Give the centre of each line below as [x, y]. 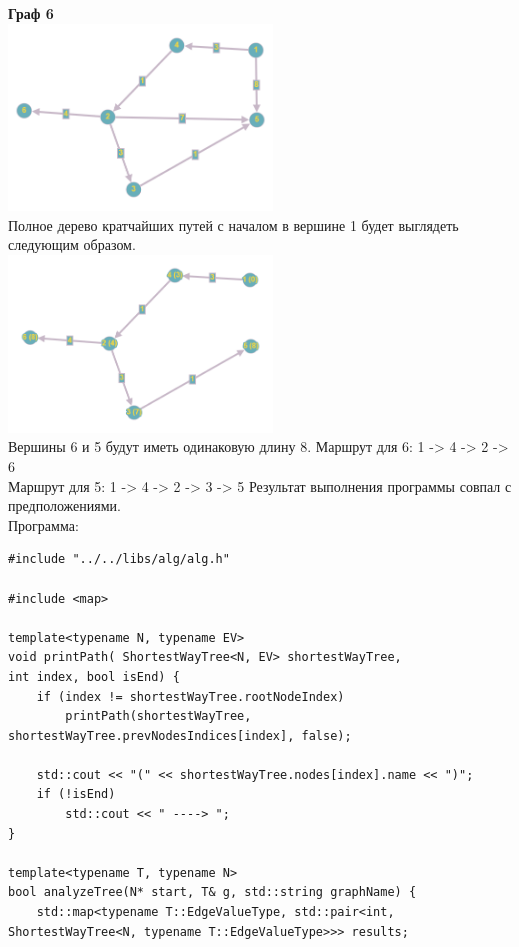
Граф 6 [31, 13]
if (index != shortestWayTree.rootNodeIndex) [190, 696]
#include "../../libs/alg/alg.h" [119, 559]
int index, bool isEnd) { [94, 676]
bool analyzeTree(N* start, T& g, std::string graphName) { [212, 892]
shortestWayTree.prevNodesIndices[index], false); [180, 735]
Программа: [43, 524]
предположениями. [64, 505]
